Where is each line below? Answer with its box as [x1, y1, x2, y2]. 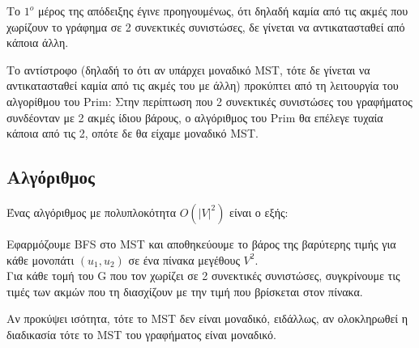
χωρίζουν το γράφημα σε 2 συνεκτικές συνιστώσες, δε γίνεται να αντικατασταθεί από [6, 18, 405, 35]
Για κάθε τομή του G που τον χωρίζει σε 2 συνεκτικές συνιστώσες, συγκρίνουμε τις [6, 267, 400, 284]
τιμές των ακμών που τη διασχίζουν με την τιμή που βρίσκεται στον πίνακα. [6, 282, 363, 299]
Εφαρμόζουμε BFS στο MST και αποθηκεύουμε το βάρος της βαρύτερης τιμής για [6, 235, 396, 252]
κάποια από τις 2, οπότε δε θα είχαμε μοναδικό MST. [6, 125, 259, 142]
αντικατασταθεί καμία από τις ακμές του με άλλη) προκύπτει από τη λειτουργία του [6, 77, 399, 94]
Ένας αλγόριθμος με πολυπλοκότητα [6, 203, 176, 220]
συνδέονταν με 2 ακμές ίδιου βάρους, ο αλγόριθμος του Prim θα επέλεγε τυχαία [6, 108, 383, 125]
